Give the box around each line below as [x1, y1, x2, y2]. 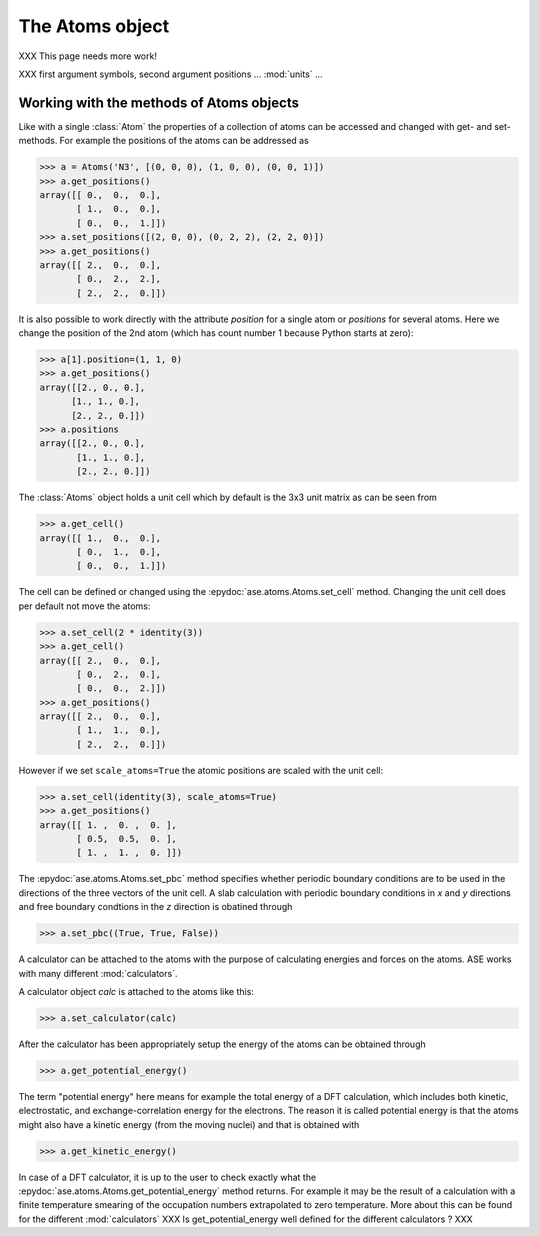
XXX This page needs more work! [18, 50, 157, 62]
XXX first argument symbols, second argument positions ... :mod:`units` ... [18, 68, 324, 80]
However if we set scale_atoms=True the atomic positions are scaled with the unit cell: [18, 764, 384, 776]
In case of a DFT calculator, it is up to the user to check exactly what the [18, 1171, 317, 1183]
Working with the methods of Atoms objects [18, 94, 300, 111]
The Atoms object [18, 15, 170, 37]
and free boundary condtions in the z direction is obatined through [18, 901, 293, 913]
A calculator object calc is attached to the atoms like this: [18, 985, 255, 997]
